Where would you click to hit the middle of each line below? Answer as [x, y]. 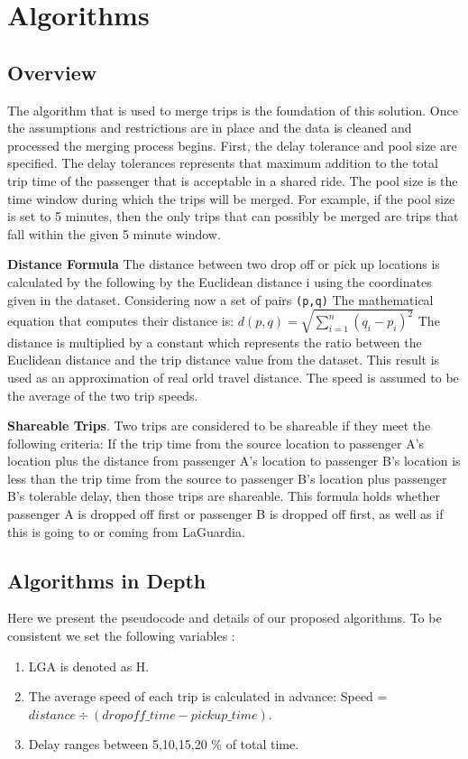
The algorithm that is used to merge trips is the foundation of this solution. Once [233, 110]
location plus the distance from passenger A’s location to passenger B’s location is [234, 461]
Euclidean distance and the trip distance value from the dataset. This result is [224, 360]
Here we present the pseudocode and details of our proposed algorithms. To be [225, 618]
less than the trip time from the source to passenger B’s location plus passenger [227, 478]
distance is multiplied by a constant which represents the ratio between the [215, 342]
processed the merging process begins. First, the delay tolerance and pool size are [232, 145]
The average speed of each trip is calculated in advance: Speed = [208, 696]
